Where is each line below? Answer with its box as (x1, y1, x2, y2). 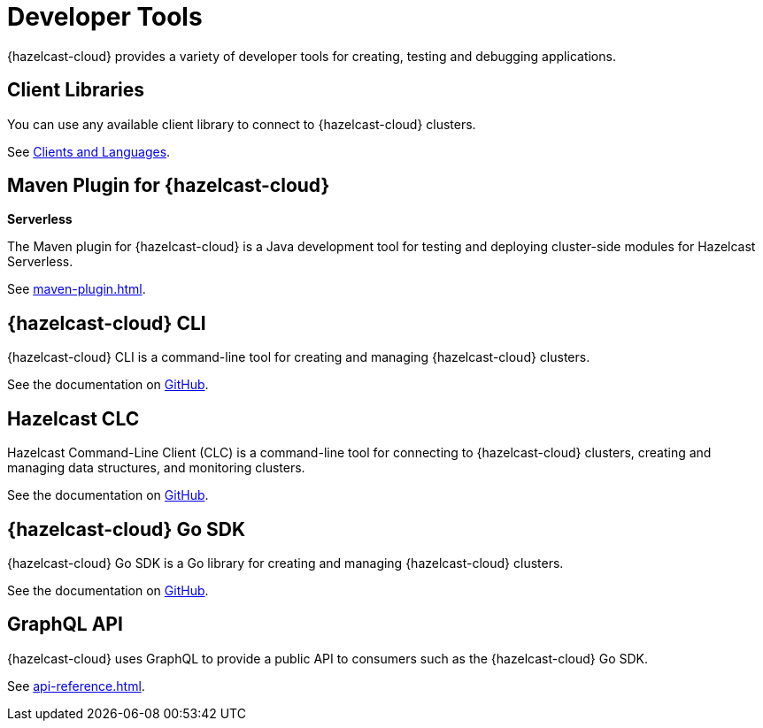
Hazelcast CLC (7, 407, 140, 430)
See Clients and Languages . (7, 143, 171, 159)
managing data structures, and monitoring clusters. (7, 460, 305, 476)
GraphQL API (7, 613, 123, 636)
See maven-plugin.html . (7, 281, 146, 297)
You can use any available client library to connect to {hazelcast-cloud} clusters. (7, 116, 476, 132)
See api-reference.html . (7, 678, 145, 694)
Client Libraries (7, 79, 145, 102)
